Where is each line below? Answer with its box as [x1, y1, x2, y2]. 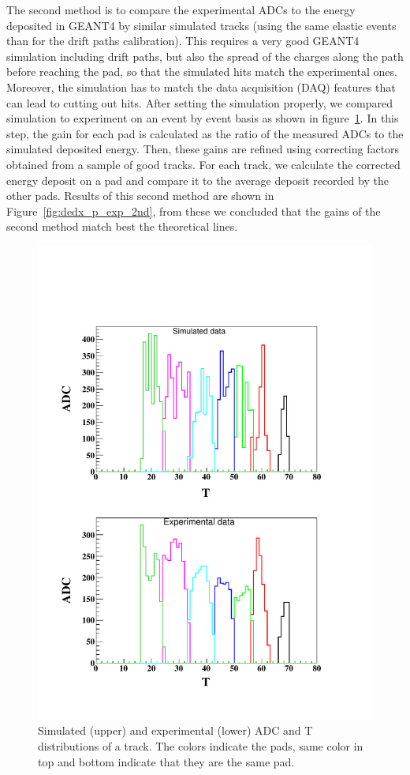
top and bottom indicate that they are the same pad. [38, 753, 295, 769]
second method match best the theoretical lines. [6, 218, 238, 235]
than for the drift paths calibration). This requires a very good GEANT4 [6, 32, 360, 49]
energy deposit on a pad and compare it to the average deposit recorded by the [6, 171, 389, 188]
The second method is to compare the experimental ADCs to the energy [6, 2, 356, 17]
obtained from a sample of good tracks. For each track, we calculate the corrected [6, 156, 401, 172]
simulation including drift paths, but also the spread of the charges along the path [6, 47, 404, 64]
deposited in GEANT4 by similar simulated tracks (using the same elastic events [6, 17, 397, 33]
